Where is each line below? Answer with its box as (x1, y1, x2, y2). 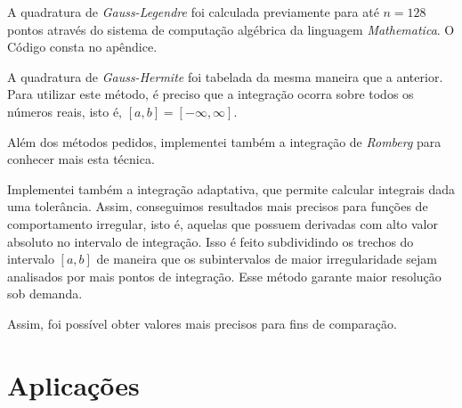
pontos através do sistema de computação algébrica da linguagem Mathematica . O (7, 20, 455, 38)
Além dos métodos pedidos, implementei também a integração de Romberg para (7, 132, 442, 151)
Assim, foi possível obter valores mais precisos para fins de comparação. (7, 314, 397, 332)
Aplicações (7, 366, 140, 403)
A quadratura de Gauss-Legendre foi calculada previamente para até (7, 3, 379, 20)
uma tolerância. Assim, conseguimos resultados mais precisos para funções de (7, 197, 428, 216)
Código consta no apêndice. (7, 37, 158, 56)
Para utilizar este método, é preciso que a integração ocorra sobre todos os (7, 85, 414, 103)
